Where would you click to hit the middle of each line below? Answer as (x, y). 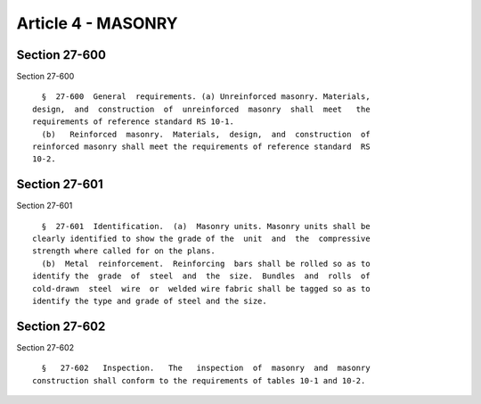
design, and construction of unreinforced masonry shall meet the (201, 109)
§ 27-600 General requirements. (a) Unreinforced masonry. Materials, (206, 97)
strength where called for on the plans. (124, 251)
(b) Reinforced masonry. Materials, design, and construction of (206, 134)
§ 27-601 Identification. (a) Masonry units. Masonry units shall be (206, 226)
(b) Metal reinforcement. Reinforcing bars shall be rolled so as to (206, 264)
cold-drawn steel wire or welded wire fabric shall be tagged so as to (201, 289)
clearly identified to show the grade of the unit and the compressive (201, 239)
